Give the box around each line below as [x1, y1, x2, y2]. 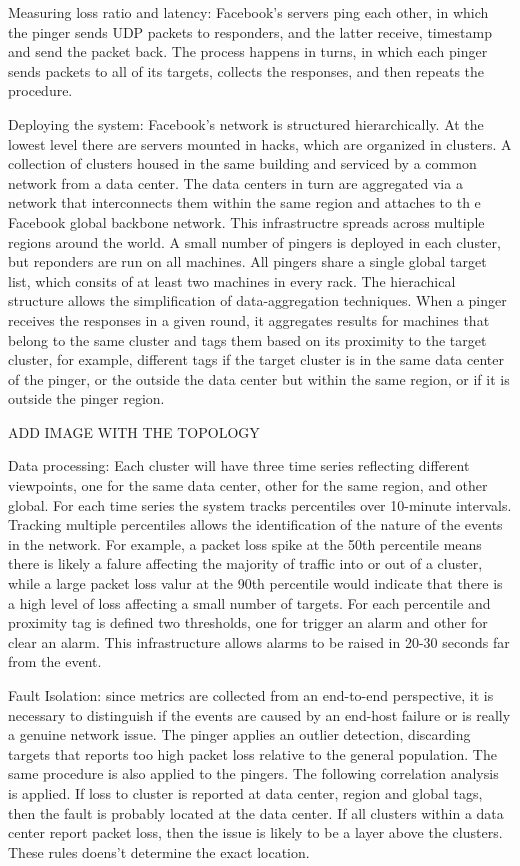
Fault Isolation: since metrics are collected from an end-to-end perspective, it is [8, 685, 494, 705]
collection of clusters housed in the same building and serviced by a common [8, 153, 477, 174]
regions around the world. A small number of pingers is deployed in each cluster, [8, 231, 501, 252]
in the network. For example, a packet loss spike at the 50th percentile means [8, 533, 482, 554]
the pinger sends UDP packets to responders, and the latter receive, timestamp [8, 21, 493, 42]
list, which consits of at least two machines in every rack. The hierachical [8, 270, 456, 291]
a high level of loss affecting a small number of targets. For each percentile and [8, 592, 491, 613]
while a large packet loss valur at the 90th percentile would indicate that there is [8, 573, 503, 594]
